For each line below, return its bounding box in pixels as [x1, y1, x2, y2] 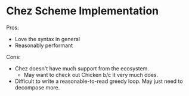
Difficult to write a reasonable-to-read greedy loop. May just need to [14, 78, 183, 85]
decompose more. [14, 83, 60, 91]
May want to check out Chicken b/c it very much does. [23, 71, 159, 78]
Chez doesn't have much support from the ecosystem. [14, 64, 149, 72]
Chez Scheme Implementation [6, 4, 159, 18]
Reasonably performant [14, 42, 73, 49]
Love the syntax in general [14, 35, 80, 42]
